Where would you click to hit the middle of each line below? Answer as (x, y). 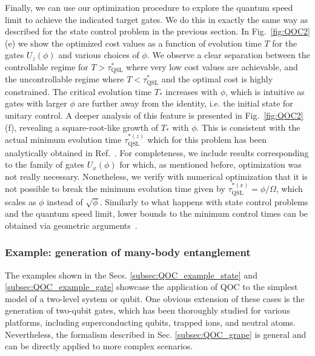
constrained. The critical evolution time (78, 91)
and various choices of (99, 55)
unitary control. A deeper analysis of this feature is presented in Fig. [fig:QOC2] (154, 115)
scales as (21, 201)
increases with (191, 91)
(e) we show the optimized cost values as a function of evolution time (133, 43)
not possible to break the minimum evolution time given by (115, 189)
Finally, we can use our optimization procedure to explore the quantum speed (149, 7)
